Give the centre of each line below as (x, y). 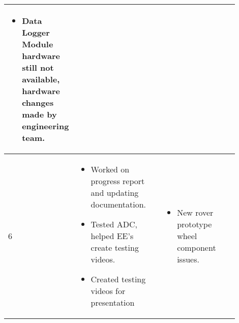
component (197, 247)
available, (41, 79)
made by (39, 114)
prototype (195, 224)
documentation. (118, 204)
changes (38, 102)
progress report (118, 181)
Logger (36, 32)
